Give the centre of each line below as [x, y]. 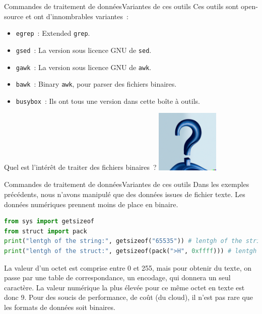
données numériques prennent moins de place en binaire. [91, 204]
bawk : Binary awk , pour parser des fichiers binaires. [96, 84]
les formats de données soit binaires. [60, 307]
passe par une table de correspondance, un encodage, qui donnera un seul [117, 277]
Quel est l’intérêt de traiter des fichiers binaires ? [80, 167]
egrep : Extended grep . [53, 33]
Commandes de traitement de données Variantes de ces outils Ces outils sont [121, 6]
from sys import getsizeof [49, 222]
